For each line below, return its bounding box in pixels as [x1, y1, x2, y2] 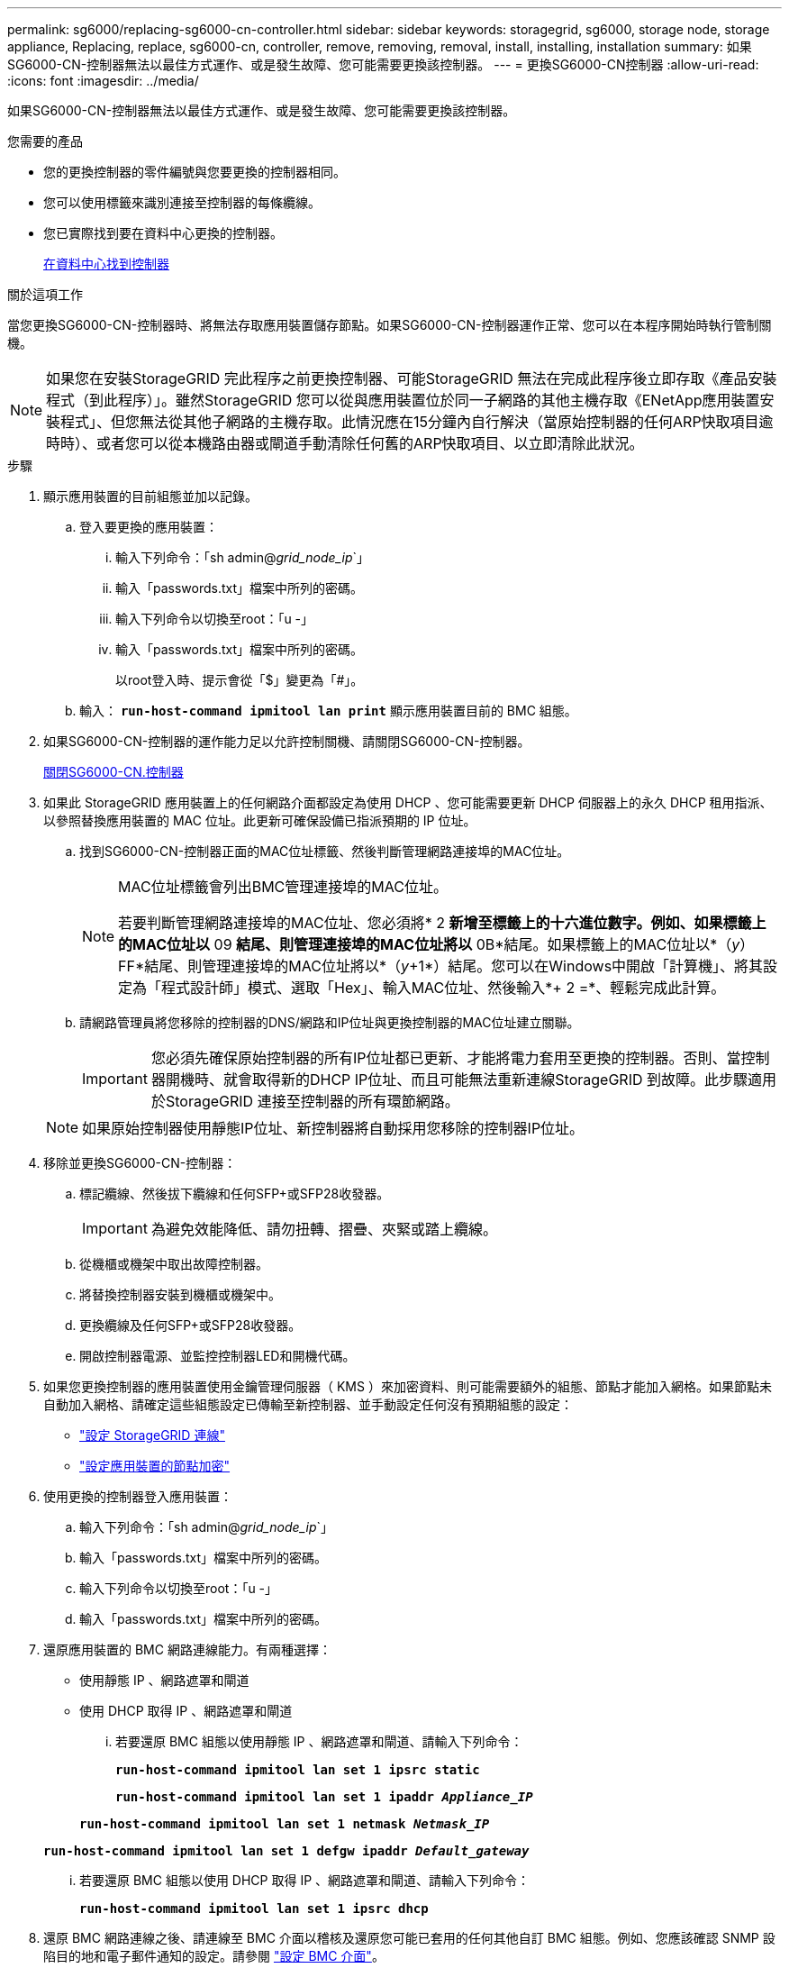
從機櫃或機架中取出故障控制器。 [79, 1256, 268, 1271]
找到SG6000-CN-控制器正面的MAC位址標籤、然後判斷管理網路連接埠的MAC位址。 [79, 843, 570, 859]
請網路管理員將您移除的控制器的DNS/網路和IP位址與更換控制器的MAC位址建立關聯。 [79, 1015, 580, 1030]
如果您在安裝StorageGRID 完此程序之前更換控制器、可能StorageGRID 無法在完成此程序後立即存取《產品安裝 [46, 369, 777, 387]
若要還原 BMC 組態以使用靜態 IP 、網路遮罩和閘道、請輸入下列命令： [115, 1734, 523, 1749]
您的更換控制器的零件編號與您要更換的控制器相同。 [43, 164, 346, 179]
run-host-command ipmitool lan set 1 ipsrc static [115, 1763, 480, 1777]
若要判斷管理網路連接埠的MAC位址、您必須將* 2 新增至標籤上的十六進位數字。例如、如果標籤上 [118, 914, 766, 932]
